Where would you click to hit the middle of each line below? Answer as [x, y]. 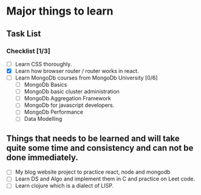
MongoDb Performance [54, 112]
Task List [24, 34]
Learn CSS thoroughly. [43, 64]
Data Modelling [43, 119]
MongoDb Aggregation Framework [67, 98]
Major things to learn [60, 11]
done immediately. [43, 157]
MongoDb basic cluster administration [72, 92]
